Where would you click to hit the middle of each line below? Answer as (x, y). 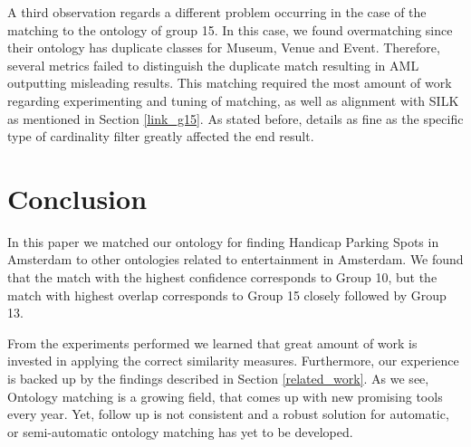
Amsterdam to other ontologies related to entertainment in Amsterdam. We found (235, 259)
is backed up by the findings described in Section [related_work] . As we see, (218, 379)
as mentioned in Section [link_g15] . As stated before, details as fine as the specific (235, 118)
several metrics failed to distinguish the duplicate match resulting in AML (213, 65)
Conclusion (77, 198)
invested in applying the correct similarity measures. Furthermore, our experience (233, 361)
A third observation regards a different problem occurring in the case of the (217, 12)
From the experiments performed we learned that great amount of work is (212, 342)
